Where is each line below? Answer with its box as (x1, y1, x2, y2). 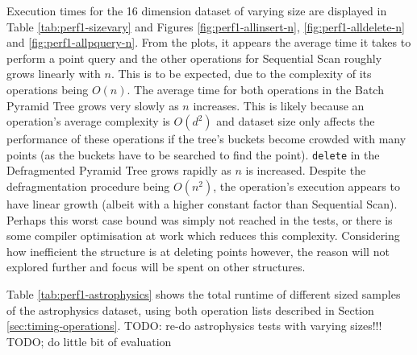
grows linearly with (6, 65, 101, 82)
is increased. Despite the (245, 162, 366, 179)
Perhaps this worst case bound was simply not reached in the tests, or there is (6, 211, 393, 228)
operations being (6, 80, 89, 97)
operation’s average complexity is (6, 113, 170, 130)
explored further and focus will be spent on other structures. (6, 258, 306, 275)
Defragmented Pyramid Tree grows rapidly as (6, 162, 231, 179)
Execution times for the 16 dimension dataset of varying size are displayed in (6, 2, 387, 19)
